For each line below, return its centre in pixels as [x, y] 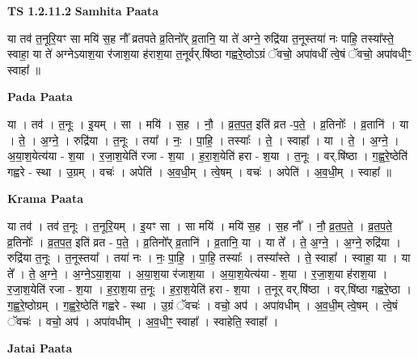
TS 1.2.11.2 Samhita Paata [83, 11]
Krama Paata [45, 199]
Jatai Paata [40, 348]
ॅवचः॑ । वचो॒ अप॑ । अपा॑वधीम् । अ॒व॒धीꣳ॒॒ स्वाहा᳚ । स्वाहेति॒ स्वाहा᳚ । [143, 321]
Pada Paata [40, 97]
